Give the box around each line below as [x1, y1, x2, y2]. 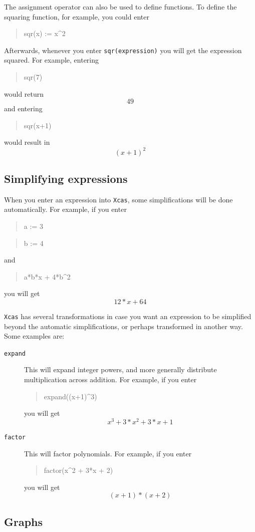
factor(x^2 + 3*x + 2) [44, 465, 113, 475]
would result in [4, 137, 50, 147]
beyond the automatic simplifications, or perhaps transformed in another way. [4, 321, 243, 331]
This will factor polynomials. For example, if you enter [24, 448, 192, 458]
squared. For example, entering [4, 55, 99, 65]
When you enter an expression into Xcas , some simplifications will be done [4, 194, 233, 204]
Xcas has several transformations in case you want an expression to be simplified [4, 311, 251, 321]
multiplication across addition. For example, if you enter [24, 374, 197, 385]
